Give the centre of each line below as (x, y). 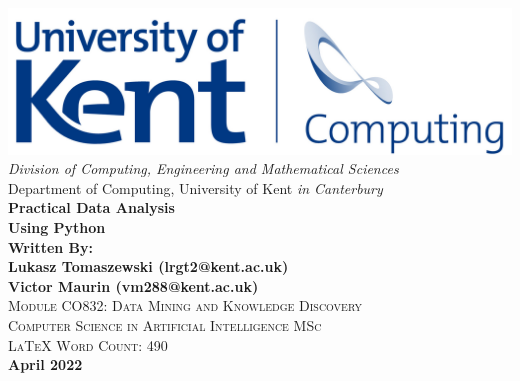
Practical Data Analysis (91, 207)
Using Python (57, 227)
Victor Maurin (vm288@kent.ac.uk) (133, 285)
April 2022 (45, 364)
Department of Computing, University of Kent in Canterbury (195, 187)
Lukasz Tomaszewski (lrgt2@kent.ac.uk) (148, 266)
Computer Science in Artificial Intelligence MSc (165, 325)
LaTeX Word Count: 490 (88, 344)
